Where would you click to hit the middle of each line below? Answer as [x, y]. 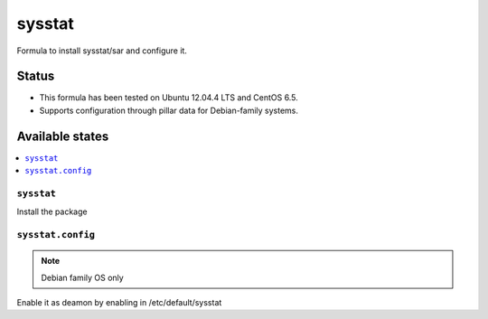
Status [36, 76]
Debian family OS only [82, 277]
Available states [63, 136]
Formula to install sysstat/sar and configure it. [102, 51]
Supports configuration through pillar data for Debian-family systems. [169, 110]
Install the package [52, 211]
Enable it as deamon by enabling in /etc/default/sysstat [119, 303]
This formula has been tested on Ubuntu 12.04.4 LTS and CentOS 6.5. [169, 98]
